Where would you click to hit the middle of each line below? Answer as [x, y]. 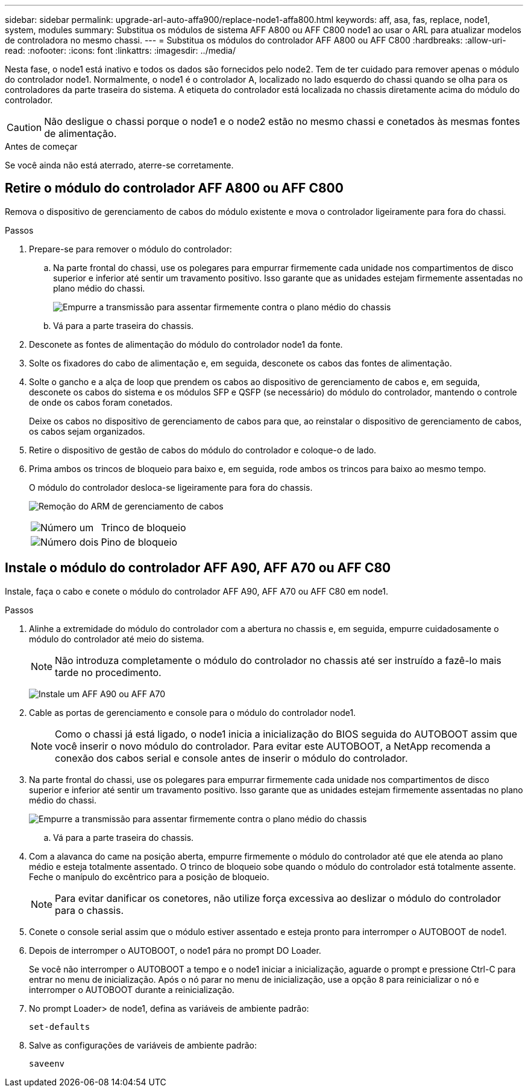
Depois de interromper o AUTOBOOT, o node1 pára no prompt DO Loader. [175, 950]
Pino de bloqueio [139, 542]
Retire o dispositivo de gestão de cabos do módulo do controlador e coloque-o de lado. [203, 450]
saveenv [47, 1063]
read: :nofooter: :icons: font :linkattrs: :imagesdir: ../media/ [120, 50]
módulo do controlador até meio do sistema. [117, 639]
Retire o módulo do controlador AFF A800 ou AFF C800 [174, 188]
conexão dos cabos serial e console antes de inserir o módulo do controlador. [231, 758]
